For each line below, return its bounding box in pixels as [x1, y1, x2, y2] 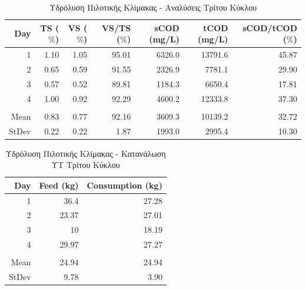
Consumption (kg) [87, 179, 162, 191]
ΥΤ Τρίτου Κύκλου [51, 159, 120, 171]
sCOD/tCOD [242, 21, 297, 34]
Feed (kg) [39, 179, 79, 191]
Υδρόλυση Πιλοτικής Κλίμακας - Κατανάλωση [5, 147, 166, 159]
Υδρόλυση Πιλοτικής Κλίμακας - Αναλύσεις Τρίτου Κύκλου [49, 1, 257, 13]
